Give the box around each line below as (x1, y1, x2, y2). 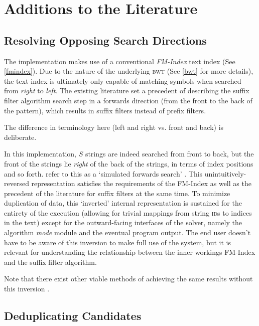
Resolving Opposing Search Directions (4, 32, 207, 48)
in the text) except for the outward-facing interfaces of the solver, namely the (4, 217, 242, 228)
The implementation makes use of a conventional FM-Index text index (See (4, 56, 235, 66)
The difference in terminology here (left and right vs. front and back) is (4, 122, 224, 132)
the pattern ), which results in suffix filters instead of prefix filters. (4, 105, 206, 115)
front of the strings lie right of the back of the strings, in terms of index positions (4, 158, 253, 169)
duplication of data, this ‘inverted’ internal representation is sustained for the (4, 198, 242, 208)
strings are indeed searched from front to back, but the (85, 148, 254, 159)
